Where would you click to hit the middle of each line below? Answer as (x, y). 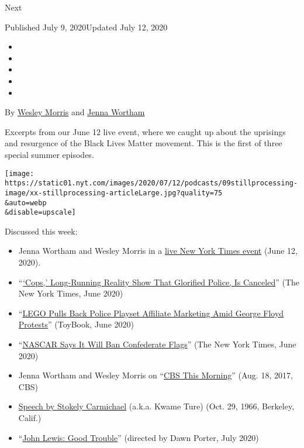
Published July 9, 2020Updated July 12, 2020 (86, 27)
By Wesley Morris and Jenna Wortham (75, 112)
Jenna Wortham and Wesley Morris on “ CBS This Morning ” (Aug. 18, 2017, (156, 375)
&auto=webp (26, 203)
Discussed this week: (41, 231)
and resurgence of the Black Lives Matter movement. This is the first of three (144, 143)
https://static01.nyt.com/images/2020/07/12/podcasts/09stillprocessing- (151, 183)
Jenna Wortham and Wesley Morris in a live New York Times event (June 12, (158, 251)
